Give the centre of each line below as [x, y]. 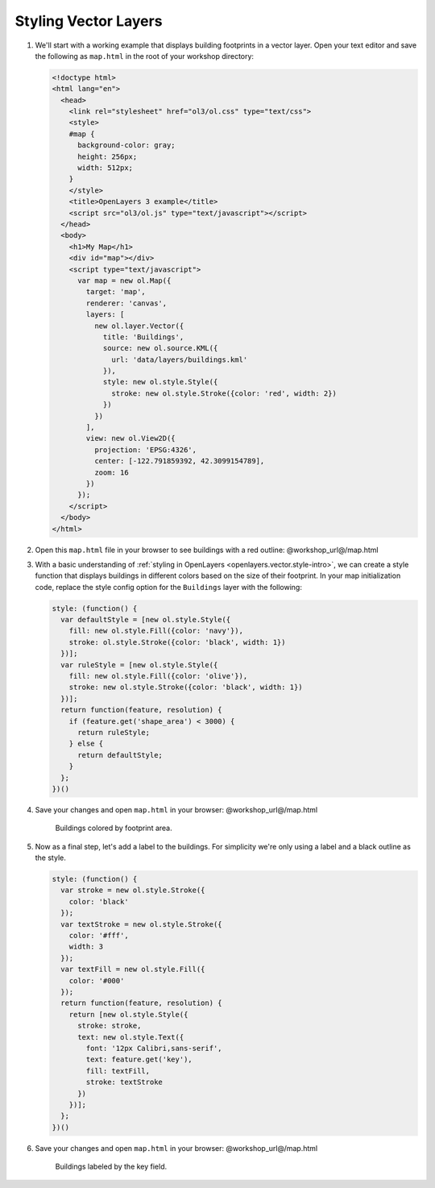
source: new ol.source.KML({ [160, 348]
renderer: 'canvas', [126, 303]
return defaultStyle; [120, 755]
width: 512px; [105, 168]
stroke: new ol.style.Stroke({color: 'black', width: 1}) [186, 687]
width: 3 [86, 947]
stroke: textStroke [124, 1082]
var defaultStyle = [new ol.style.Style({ [146, 620]
